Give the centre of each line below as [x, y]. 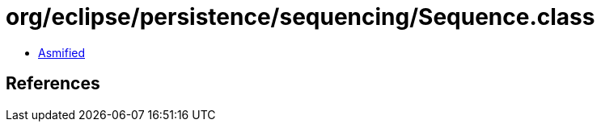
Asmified [62, 52]
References [53, 84]
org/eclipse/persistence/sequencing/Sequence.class [300, 17]
